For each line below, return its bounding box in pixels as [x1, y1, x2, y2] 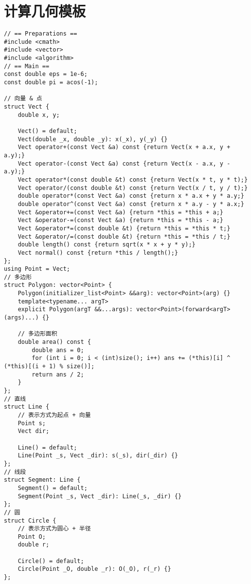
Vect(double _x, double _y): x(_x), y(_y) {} [18, 135, 168, 143]
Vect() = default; [18, 128, 77, 134]
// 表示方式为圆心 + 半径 [18, 525, 91, 532]
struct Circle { [4, 517, 56, 524]
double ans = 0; [32, 346, 84, 354]
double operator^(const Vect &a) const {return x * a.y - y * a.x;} [18, 200, 244, 207]
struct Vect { [4, 103, 50, 111]
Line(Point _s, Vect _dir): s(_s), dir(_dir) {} [18, 452, 178, 459]
